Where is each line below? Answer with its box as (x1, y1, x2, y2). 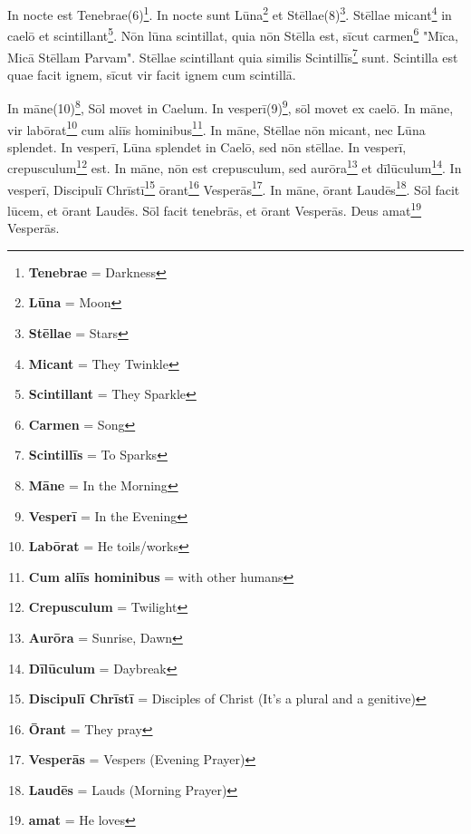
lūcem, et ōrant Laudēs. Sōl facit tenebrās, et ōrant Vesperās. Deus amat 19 (7, 198, 422, 219)
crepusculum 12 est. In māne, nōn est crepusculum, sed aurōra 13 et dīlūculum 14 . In (7, 156, 462, 178)
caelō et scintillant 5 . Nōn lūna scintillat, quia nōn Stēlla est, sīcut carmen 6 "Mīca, (7, 24, 458, 44)
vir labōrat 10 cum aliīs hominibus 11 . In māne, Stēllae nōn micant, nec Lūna (7, 117, 426, 139)
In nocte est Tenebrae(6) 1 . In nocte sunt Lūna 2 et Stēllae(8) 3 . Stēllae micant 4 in (7, 3, 452, 24)
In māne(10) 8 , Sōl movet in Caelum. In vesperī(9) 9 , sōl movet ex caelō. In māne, (7, 96, 454, 117)
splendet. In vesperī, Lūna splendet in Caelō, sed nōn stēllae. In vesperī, (7, 137, 407, 156)
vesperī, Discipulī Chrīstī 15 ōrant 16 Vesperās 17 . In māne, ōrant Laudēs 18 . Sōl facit (7, 177, 460, 199)
